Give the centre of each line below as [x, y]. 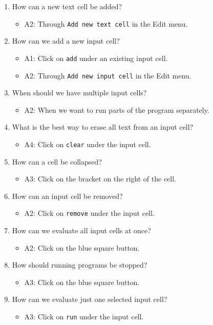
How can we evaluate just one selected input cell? [90, 299]
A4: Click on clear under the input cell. [88, 144]
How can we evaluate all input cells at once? [81, 230]
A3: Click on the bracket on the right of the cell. [100, 179]
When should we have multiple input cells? [79, 93]
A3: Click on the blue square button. [82, 282]
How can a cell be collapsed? [57, 161]
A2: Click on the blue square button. [82, 247]
